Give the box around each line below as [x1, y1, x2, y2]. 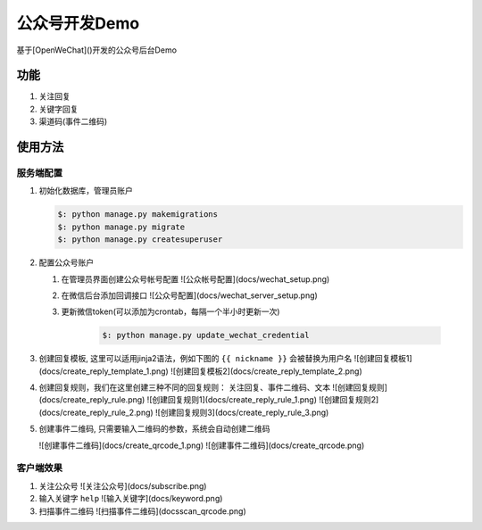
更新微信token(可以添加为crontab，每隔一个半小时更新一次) [61, 306, 280, 317]
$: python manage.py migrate [57, 221, 186, 232]
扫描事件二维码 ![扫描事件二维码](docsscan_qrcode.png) [38, 505, 246, 517]
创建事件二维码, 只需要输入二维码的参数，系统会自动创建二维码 [38, 424, 270, 435]
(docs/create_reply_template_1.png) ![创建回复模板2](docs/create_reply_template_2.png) [38, 366, 363, 377]
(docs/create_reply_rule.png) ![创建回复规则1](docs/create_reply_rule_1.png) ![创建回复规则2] [38, 394, 379, 405]
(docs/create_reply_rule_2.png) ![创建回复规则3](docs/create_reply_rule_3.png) [38, 407, 329, 418]
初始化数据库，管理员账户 [38, 186, 133, 196]
